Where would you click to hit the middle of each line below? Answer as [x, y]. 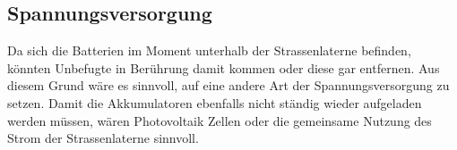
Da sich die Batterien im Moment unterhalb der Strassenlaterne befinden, [209, 50]
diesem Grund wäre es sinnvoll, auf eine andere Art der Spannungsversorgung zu [228, 85]
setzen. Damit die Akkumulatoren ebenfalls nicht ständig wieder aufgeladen [215, 102]
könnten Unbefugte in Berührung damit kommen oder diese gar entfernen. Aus [224, 67]
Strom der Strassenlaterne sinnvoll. [103, 138]
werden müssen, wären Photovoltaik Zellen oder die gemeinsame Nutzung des [220, 120]
